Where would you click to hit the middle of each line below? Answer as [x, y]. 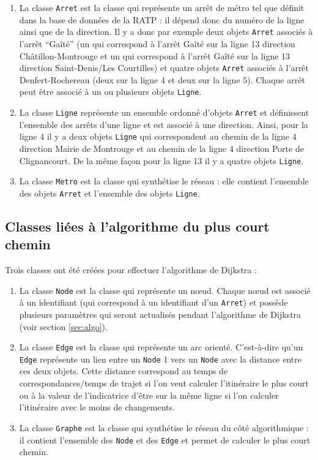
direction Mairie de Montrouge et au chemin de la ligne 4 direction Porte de [161, 148]
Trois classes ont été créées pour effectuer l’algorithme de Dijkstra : [131, 270]
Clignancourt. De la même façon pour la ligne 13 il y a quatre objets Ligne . [161, 160]
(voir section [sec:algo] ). [63, 326]
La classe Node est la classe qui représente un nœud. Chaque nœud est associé [165, 290]
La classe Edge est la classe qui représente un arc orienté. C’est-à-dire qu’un [161, 347]
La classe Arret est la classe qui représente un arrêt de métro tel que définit [162, 7]
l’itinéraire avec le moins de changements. [97, 407]
